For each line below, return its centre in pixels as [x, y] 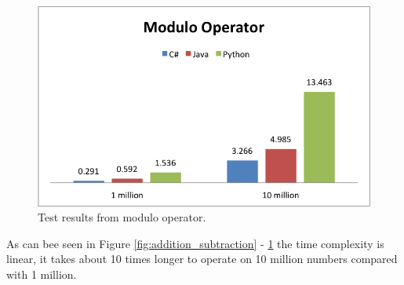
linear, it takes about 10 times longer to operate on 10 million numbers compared [202, 259]
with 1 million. [42, 274]
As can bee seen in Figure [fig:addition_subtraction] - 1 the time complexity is [195, 243]
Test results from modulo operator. [122, 217]
